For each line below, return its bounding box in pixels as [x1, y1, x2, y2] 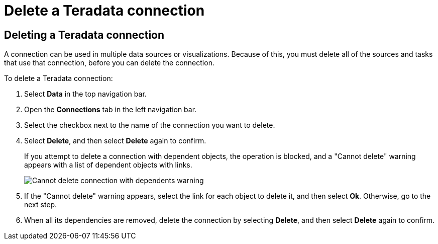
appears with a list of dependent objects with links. [24, 160, 192, 170]
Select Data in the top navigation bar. [24, 90, 147, 99]
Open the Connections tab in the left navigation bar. [24, 105, 197, 114]
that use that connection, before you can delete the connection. [4, 58, 214, 67]
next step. [24, 200, 57, 209]
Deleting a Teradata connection [4, 28, 165, 41]
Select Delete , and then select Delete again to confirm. [24, 136, 206, 145]
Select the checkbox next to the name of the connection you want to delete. [24, 121, 275, 130]
